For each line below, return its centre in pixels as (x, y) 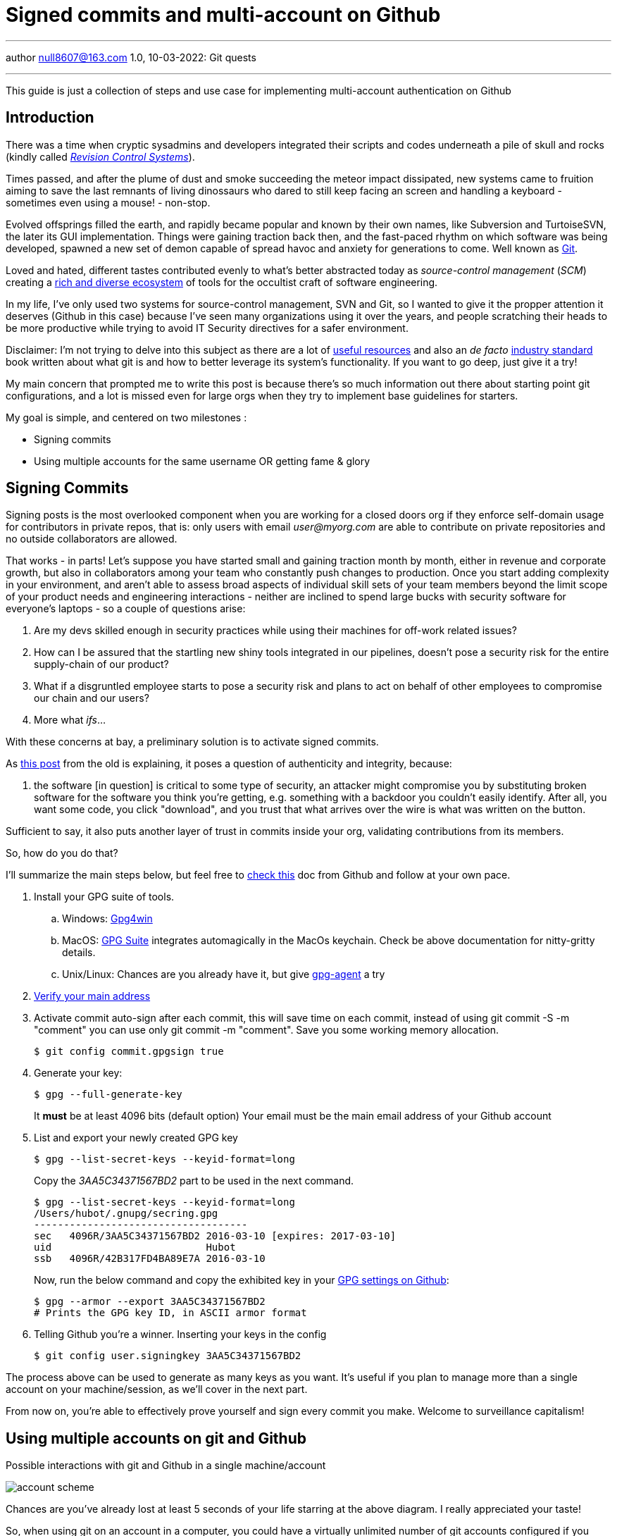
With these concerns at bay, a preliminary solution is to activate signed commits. (192, 742)
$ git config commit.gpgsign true (129, 1052)
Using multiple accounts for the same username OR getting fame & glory (202, 461)
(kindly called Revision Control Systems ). (100, 156)
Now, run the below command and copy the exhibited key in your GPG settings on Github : (242, 1280)
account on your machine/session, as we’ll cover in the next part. (157, 1389)
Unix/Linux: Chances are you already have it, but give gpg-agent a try (224, 974)
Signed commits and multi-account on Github (223, 15)
